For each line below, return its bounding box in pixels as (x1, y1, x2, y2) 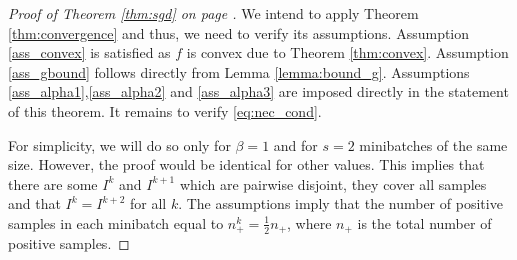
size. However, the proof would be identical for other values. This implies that (8, 154, 485, 175)
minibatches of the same (359, 134, 508, 155)
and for (273, 134, 318, 155)
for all (129, 193, 167, 214)
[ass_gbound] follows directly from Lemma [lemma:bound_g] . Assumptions (8, 61, 470, 82)
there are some (8, 173, 98, 194)
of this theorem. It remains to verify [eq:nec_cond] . (8, 100, 322, 121)
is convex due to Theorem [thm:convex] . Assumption (186, 42, 509, 63)
